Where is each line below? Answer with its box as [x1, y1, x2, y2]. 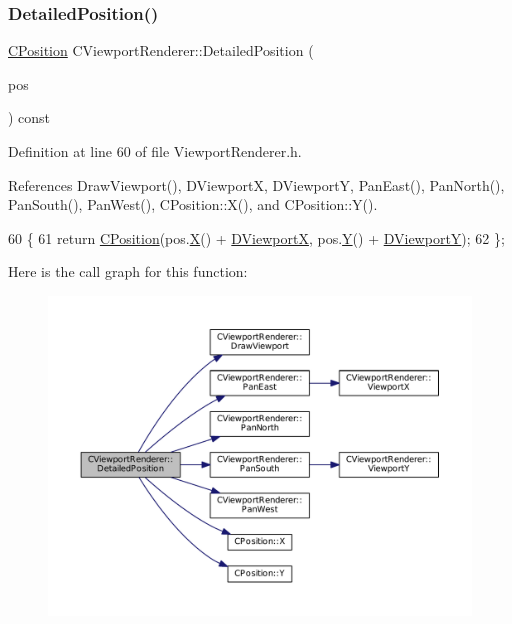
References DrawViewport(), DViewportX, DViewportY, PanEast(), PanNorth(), [8, 174, 505, 195]
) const [8, 107, 51, 128]
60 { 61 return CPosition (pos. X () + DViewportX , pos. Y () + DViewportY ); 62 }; [8, 227, 505, 248]
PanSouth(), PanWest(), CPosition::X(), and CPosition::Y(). [8, 194, 378, 215]
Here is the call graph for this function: [8, 261, 248, 282]
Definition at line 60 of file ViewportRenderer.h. [8, 141, 302, 161]
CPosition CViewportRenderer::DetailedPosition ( [8, 40, 314, 61]
